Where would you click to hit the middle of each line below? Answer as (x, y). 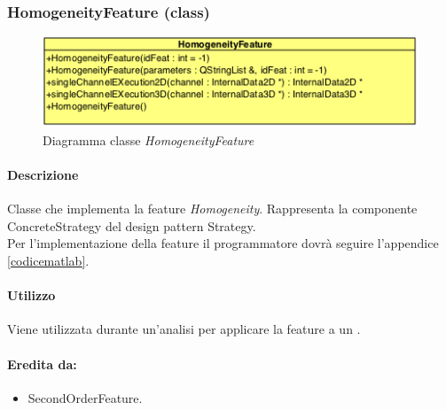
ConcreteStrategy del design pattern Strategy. (132, 225)
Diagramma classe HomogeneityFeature (149, 139)
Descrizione (43, 175)
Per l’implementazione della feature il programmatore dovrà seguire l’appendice (223, 243)
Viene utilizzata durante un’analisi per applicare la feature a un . (184, 329)
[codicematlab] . (48, 261)
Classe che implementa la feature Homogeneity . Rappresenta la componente (212, 209)
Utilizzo (31, 295)
